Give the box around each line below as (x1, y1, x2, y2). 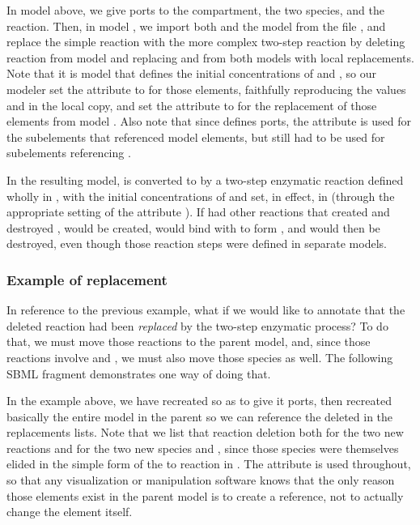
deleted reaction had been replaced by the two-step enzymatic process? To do (6, 317, 388, 334)
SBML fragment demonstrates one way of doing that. (6, 365, 271, 382)
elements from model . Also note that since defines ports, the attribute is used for (6, 113, 411, 130)
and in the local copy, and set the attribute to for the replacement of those (6, 96, 377, 113)
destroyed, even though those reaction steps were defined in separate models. (6, 235, 387, 252)
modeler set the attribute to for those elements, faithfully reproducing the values (6, 80, 406, 97)
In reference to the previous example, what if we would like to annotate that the (6, 301, 405, 318)
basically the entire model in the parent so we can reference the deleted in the (6, 408, 393, 425)
